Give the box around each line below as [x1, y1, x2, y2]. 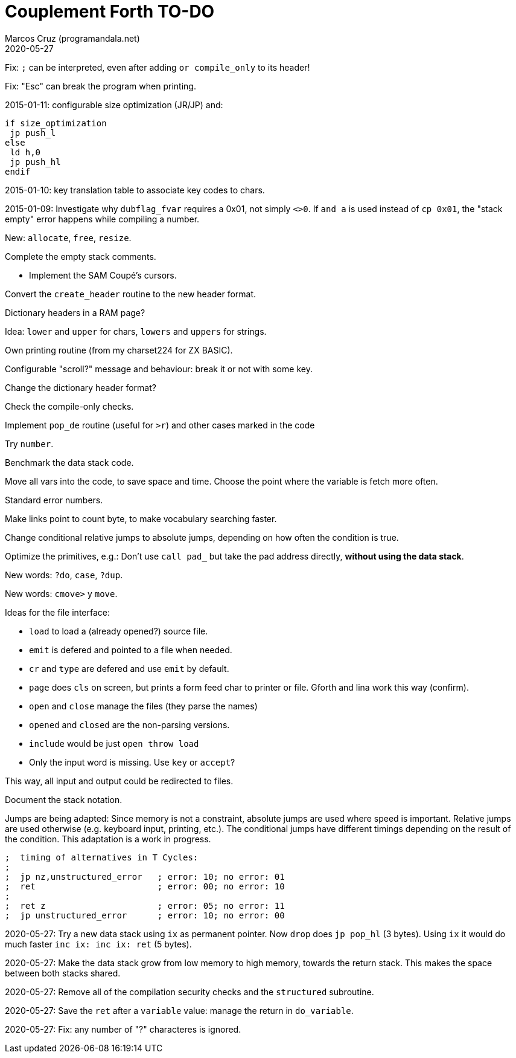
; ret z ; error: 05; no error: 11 [5, 900, 285, 911]
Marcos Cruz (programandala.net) [5, 33, 140, 44]
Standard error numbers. [5, 494, 103, 505]
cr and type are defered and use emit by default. [29, 663, 229, 674]
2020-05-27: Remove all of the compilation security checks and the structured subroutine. [5, 986, 374, 997]
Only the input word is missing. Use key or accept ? [29, 756, 235, 767]
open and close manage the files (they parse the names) [29, 700, 258, 711]
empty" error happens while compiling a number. [5, 213, 200, 224]
